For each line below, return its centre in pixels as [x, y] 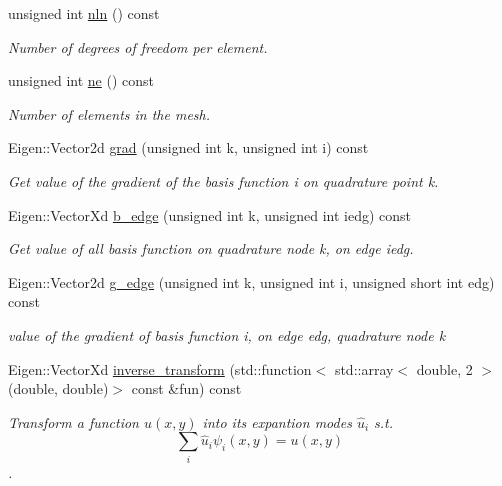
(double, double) [58, 388]
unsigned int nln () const [84, 13]
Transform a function [73, 421]
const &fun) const [186, 388]
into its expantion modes [277, 421]
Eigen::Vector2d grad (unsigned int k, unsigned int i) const [188, 147]
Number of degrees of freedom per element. [138, 46]
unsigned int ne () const [81, 80]
